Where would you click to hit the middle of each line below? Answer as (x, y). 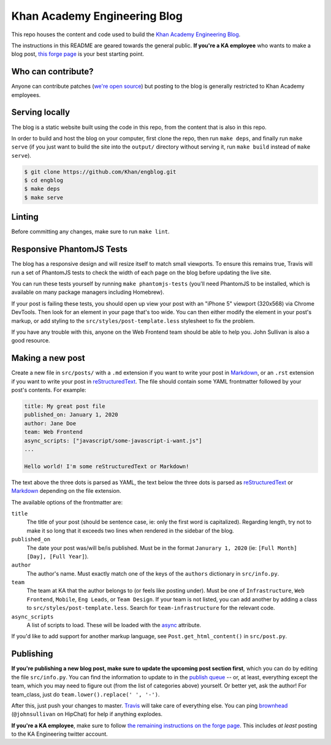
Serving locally (41, 113)
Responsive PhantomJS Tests (70, 249)
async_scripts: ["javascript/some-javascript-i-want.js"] (113, 441)
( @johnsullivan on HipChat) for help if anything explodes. (87, 714)
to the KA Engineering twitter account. (60, 734)
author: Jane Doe (50, 423)
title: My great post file (65, 406)
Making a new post (48, 358)
